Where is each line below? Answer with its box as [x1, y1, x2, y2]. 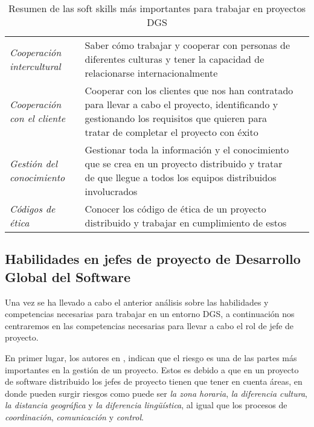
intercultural [10, 59, 61, 73]
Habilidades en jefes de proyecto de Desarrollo [5, 249, 301, 268]
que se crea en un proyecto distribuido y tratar [85, 156, 283, 170]
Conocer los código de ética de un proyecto [85, 202, 266, 216]
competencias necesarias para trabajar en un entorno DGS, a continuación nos [5, 307, 295, 320]
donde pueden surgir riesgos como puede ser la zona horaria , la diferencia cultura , [5, 387, 308, 399]
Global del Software [5, 267, 131, 286]
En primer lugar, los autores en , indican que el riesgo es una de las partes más [5, 351, 297, 364]
